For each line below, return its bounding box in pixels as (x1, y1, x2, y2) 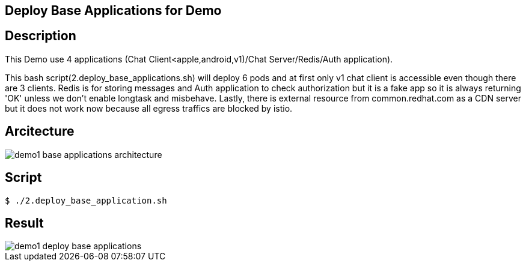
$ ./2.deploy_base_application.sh (5, 195, 167, 205)
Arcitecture (5, 124, 75, 139)
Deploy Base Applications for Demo (5, 3, 222, 18)
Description (5, 28, 76, 44)
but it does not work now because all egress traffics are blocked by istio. (5, 103, 293, 113)
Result (5, 215, 44, 231)
